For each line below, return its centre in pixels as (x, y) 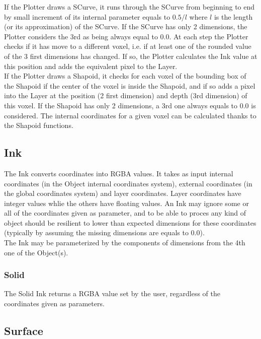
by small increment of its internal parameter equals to (87, 16)
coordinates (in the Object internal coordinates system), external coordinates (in (128, 183)
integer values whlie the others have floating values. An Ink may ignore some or (126, 203)
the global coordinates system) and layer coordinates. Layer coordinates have (123, 193)
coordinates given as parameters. (54, 303)
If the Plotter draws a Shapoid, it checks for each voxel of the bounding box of (125, 76)
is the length (233, 16)
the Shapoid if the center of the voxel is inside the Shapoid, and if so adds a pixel (130, 85)
